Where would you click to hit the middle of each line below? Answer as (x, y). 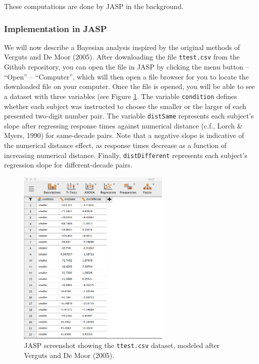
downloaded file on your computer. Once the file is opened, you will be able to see (129, 86)
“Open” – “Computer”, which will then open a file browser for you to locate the (126, 76)
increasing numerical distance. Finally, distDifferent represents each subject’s (126, 155)
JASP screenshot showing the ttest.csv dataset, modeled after (122, 345)
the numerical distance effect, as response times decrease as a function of (115, 145)
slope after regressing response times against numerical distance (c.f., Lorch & (123, 125)
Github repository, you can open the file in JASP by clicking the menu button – (127, 67)
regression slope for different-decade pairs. (68, 165)
